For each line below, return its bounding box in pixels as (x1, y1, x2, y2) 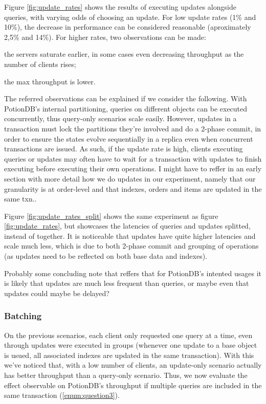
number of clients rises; (4, 58, 76, 69)
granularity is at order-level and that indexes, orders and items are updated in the (4, 183, 262, 194)
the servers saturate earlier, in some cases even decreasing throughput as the (4, 49, 244, 59)
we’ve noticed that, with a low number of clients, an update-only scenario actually (4, 360, 262, 370)
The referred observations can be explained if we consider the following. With (4, 93, 247, 104)
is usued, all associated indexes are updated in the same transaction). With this (4, 349, 254, 360)
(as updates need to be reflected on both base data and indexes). (4, 251, 208, 261)
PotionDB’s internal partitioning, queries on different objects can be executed (4, 103, 248, 114)
